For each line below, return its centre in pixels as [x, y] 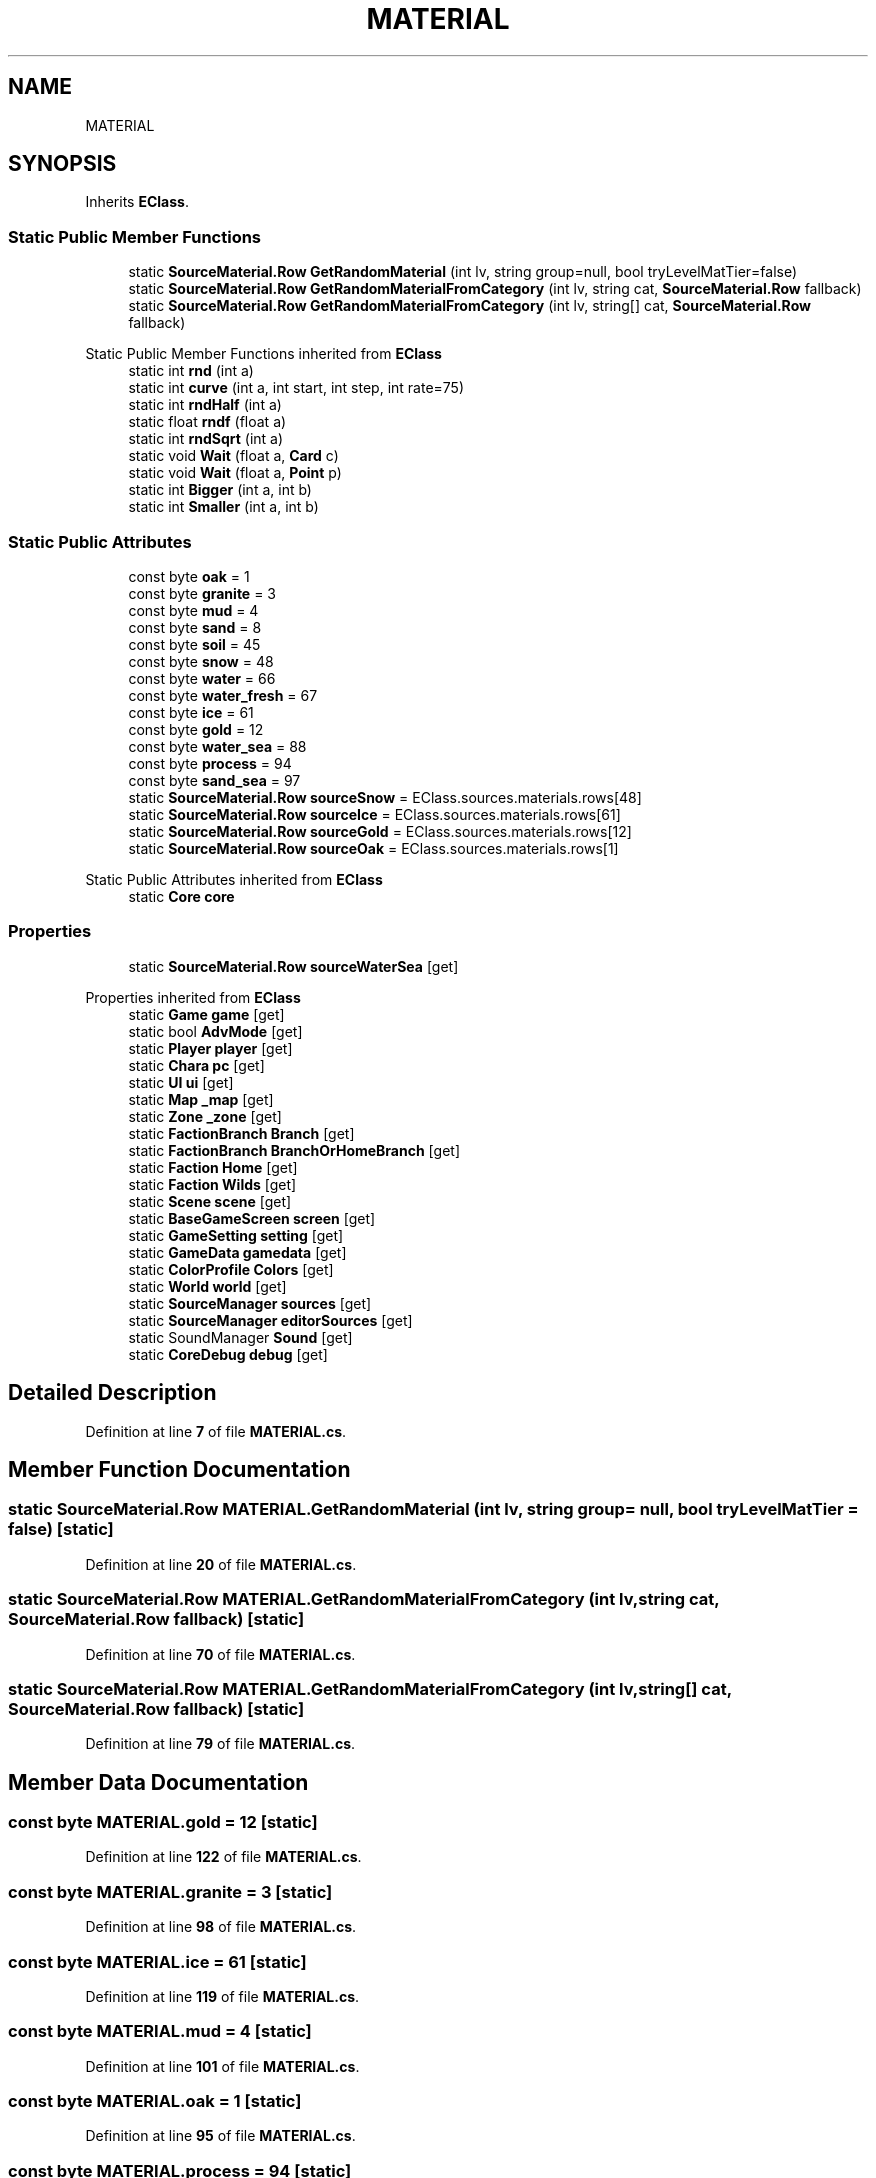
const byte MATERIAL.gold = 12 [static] [163, 1822]
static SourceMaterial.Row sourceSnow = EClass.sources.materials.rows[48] [385, 797]
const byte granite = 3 [202, 593]
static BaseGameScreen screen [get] [252, 1218]
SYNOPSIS [62, 164]
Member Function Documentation [179, 1469]
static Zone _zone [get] [205, 1116]
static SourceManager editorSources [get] [270, 1320]
